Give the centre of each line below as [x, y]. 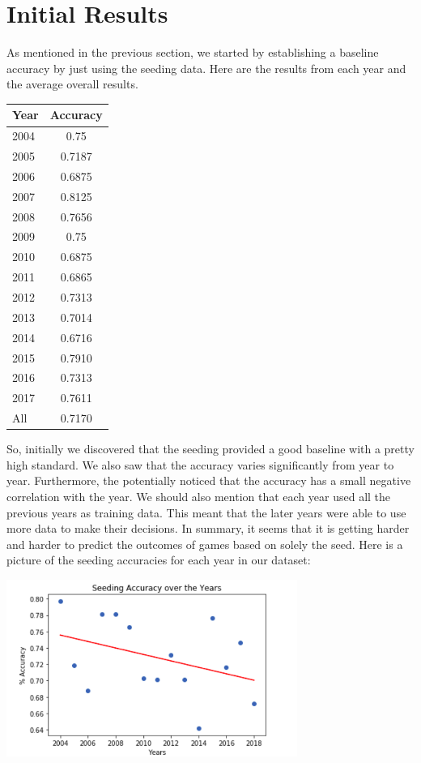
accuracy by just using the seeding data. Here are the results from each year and [206, 68]
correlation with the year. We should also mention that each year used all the [199, 496]
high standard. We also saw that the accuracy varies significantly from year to [200, 464]
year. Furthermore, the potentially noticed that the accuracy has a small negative [209, 480]
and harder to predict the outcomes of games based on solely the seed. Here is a [205, 544]
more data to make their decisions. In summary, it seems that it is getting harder [208, 528]
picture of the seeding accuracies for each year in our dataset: [159, 560]
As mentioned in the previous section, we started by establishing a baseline [193, 52]
